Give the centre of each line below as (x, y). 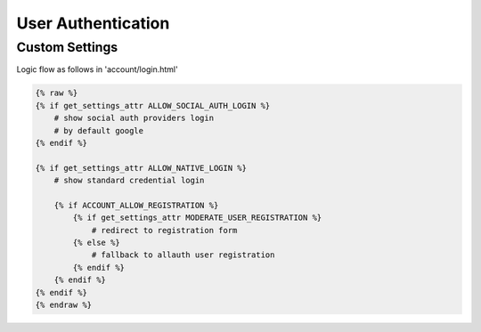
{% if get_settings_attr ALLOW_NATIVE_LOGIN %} (141, 168)
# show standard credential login (129, 181)
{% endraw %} (64, 305)
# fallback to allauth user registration (183, 255)
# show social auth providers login (134, 118)
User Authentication (93, 23)
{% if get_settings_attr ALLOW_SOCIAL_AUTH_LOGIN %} (153, 105)
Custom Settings (67, 47)
